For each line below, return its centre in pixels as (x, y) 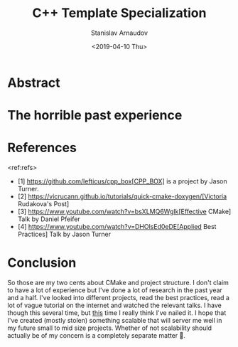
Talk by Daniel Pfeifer (49, 219)
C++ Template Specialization (119, 13)
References (42, 148)
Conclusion (42, 263)
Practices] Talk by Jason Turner (64, 234)
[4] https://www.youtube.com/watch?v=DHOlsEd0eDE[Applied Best (117, 227)
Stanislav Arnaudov (119, 33)
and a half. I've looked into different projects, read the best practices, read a (118, 298)
